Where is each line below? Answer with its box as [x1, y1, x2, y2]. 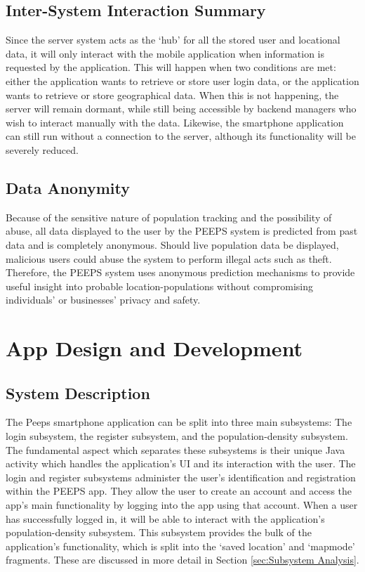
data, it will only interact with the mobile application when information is [6, 46, 325, 60]
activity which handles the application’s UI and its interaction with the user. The [6, 456, 356, 471]
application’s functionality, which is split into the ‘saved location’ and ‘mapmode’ [6, 538, 355, 553]
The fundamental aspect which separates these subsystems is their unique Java [6, 442, 345, 457]
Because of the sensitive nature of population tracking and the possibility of [6, 209, 332, 224]
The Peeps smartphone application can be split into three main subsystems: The [6, 415, 352, 429]
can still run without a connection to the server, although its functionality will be [6, 129, 356, 143]
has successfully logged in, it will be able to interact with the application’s [6, 511, 325, 526]
